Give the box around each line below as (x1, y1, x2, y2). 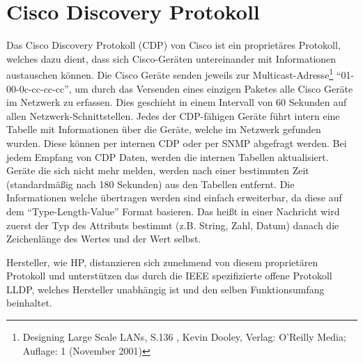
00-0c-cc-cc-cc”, (6, 81, 72, 95)
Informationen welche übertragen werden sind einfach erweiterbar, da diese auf (6, 190, 342, 205)
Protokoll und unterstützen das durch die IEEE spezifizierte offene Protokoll (6, 268, 332, 283)
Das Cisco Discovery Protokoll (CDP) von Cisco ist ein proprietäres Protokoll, (6, 38, 341, 52)
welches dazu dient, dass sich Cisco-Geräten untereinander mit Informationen (6, 51, 337, 65)
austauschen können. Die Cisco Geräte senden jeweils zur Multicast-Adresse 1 (6, 65, 334, 82)
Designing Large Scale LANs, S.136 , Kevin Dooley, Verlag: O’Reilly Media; (22, 330, 346, 344)
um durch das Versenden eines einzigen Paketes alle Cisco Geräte (75, 81, 353, 95)
